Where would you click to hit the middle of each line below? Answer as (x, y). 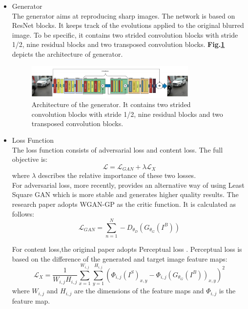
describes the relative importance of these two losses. (117, 175)
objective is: (30, 159)
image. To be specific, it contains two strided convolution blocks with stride (125, 34)
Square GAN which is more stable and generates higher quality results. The (125, 194)
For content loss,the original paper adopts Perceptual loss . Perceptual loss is (127, 249)
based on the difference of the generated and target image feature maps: (120, 258)
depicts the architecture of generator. (67, 54)
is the (227, 291)
